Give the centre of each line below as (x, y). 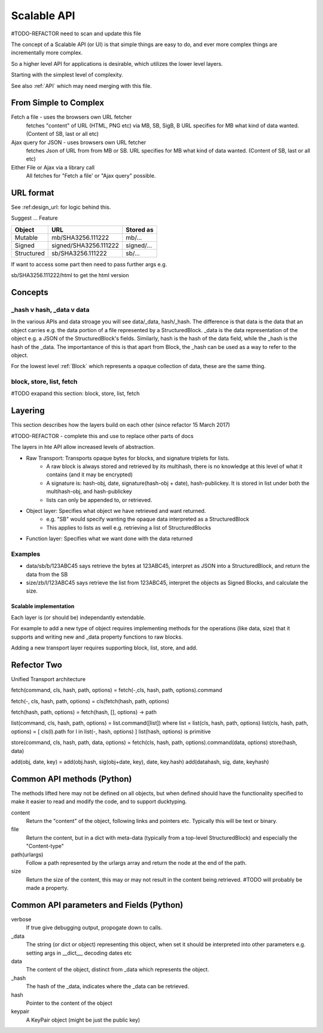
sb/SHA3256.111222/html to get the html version (70, 275)
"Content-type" (45, 846)
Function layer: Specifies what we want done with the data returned (109, 539)
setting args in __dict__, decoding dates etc (79, 953)
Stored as (140, 229)
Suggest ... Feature (34, 218)
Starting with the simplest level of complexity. (67, 75)
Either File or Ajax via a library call (53, 167)
